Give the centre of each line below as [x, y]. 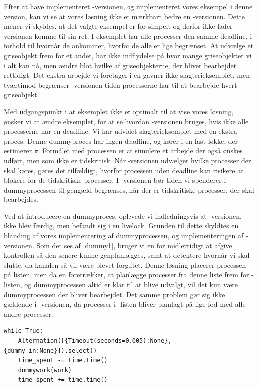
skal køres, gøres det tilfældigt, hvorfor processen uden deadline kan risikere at [124, 170]
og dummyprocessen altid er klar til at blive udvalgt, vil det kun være [131, 285]
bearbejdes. [21, 199]
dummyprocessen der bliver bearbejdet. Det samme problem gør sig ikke [115, 294]
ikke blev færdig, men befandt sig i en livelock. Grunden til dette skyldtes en [121, 226]
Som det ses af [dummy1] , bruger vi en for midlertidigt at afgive [134, 245]
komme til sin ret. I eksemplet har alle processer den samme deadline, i [143, 36]
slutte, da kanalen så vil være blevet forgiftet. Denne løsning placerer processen [125, 265]
